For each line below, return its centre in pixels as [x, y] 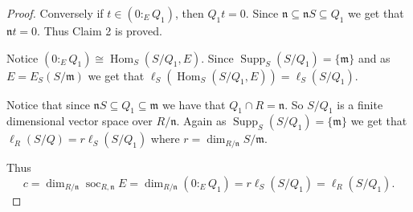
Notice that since [48, 104]
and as [374, 57]
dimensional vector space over [80, 121]
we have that [194, 104]
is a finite [360, 104]
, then [189, 13]
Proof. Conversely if [55, 13]
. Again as [201, 121]
